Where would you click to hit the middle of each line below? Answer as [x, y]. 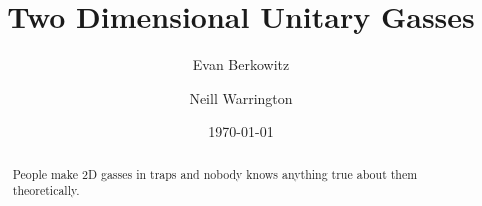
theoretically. [46, 190]
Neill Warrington [241, 97]
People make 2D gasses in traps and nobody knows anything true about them [215, 173]
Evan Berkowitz [241, 64]
